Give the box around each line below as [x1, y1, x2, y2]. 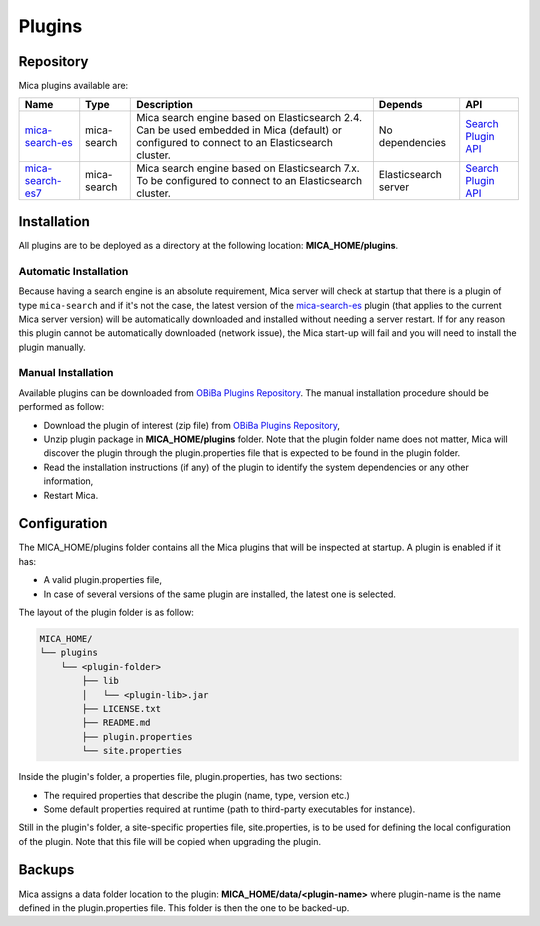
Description [136, 98, 194, 112]
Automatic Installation [18, 264, 129, 278]
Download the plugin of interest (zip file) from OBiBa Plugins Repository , [43, 419, 340, 431]
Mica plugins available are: [18, 80, 129, 92]
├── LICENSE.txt [81, 703, 162, 714]
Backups [18, 861, 75, 879]
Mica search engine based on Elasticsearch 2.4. [136, 111, 363, 125]
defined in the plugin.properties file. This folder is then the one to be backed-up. [18, 901, 350, 914]
